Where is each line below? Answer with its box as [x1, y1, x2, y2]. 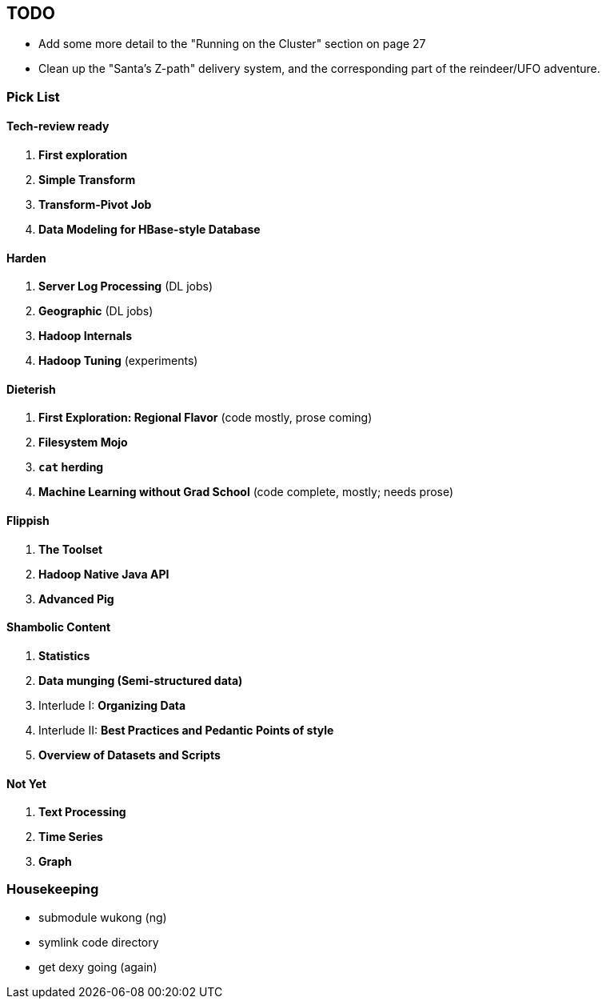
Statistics [38, 648, 90, 663]
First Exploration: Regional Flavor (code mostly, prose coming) [38, 410, 373, 425]
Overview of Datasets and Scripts [38, 747, 221, 762]
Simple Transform [38, 173, 136, 187]
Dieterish [6, 382, 56, 396]
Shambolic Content [6, 620, 111, 635]
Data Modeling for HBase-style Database [38, 222, 261, 237]
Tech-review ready [6, 119, 110, 134]
